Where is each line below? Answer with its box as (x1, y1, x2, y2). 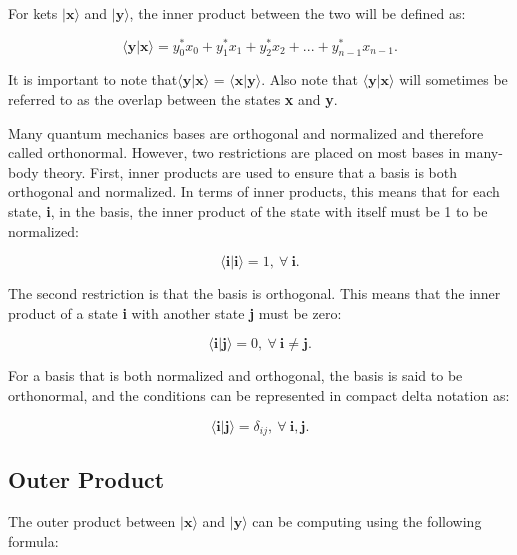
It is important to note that (8, 69, 178, 90)
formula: (8, 530, 59, 551)
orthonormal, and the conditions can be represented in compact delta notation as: (8, 385, 510, 405)
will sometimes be (399, 69, 508, 90)
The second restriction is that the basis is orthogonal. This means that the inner (8, 283, 501, 304)
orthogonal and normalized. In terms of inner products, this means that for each (8, 181, 500, 202)
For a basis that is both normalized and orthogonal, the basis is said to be (8, 365, 463, 386)
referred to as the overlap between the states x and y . (8, 89, 338, 110)
